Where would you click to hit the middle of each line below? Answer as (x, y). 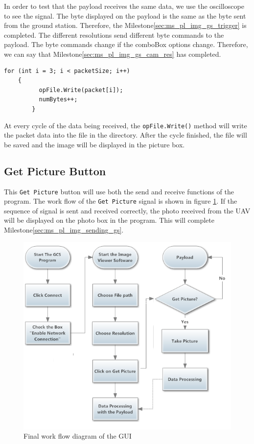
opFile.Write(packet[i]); (81, 90)
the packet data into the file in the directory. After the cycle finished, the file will (126, 135)
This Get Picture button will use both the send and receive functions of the (119, 191)
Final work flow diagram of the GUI (78, 436)
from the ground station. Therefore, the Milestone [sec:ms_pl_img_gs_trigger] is (125, 25)
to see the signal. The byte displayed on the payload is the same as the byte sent (125, 15)
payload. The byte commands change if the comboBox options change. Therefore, (126, 44)
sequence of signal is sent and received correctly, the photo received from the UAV (127, 210)
